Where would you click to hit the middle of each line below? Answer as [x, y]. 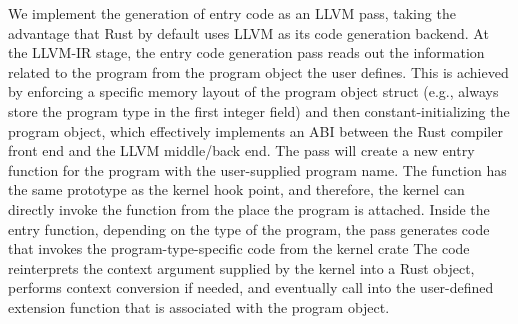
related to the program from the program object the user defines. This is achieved [258, 71]
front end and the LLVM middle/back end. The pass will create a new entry [241, 150]
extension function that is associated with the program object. [199, 306]
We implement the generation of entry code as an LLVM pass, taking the [232, 13]
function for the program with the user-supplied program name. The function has [257, 169]
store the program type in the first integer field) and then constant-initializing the [259, 110]
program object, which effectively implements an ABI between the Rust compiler [255, 130]
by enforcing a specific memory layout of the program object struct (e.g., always [253, 91]
